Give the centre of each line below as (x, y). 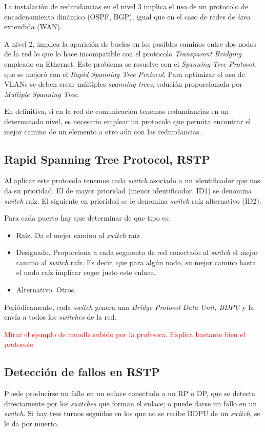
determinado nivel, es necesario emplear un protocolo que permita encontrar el (128, 121)
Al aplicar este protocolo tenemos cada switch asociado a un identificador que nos (132, 180)
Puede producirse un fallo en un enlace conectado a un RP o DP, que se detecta (130, 393)
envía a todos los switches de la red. (60, 317)
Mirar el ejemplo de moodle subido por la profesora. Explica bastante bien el (125, 334)
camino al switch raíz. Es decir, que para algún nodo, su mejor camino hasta (136, 262)
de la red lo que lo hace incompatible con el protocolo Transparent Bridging (123, 54)
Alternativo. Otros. (46, 290)
